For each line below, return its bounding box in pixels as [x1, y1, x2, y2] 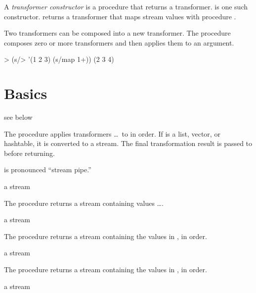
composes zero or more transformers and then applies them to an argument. [4, 37, 234, 48]
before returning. [4, 147, 55, 158]
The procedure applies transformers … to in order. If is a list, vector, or [4, 128, 220, 139]
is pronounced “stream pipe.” [4, 164, 91, 175]
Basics [4, 83, 47, 103]
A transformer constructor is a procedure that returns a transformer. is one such [4, 1, 248, 11]
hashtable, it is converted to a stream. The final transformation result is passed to [4, 138, 253, 148]
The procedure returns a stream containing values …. [4, 197, 164, 208]
